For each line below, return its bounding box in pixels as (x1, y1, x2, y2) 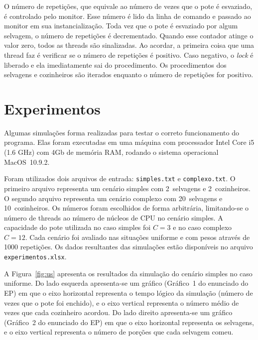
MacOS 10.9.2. (4, 156, 50, 167)
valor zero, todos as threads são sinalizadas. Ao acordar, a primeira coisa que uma (4, 40, 255, 50)
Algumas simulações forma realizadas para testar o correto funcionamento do (4, 127, 239, 137)
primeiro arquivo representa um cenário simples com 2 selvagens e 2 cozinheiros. (4, 183, 251, 193)
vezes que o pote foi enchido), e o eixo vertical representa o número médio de (4, 297, 239, 308)
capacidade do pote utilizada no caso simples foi (4, 222, 151, 232)
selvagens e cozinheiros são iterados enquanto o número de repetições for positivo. (4, 69, 254, 80)
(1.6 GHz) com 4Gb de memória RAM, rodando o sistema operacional (4, 147, 219, 157)
